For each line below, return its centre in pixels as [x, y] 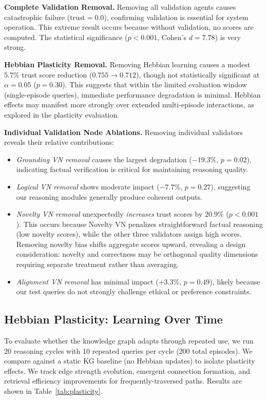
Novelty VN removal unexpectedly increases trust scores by [109, 214]
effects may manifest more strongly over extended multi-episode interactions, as [129, 104]
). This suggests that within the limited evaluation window [155, 84]
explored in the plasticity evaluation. [62, 114]
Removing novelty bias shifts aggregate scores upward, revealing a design [131, 244]
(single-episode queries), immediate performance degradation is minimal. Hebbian [132, 94]
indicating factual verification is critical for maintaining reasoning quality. [132, 169]
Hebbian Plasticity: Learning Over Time [113, 319]
